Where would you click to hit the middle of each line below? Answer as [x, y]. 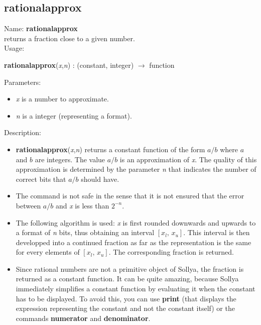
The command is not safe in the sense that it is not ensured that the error [130, 196]
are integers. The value [70, 159]
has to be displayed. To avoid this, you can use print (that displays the [126, 298]
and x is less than [82, 205]
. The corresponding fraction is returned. [171, 252]
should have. [100, 179]
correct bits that [41, 179]
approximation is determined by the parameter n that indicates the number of [136, 169]
